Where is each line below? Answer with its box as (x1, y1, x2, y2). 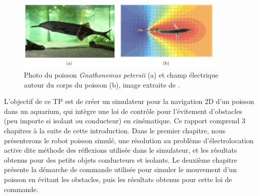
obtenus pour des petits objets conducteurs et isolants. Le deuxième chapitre (4, 154, 238, 165)
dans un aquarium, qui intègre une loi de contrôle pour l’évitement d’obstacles (4, 105, 243, 116)
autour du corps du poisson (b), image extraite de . (24, 79, 180, 90)
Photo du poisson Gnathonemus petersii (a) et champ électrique (24, 70, 219, 80)
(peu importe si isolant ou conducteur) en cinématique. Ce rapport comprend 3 (4, 115, 246, 126)
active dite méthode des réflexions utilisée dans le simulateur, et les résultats (4, 145, 237, 155)
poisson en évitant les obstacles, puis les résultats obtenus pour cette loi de (4, 174, 232, 184)
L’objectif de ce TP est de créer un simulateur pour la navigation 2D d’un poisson (4, 96, 255, 106)
